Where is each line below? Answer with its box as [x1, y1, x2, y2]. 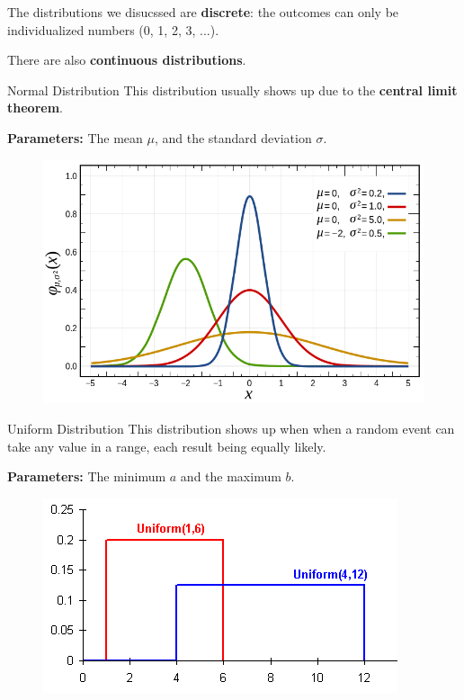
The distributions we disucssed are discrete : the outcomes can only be [7, 3, 399, 21]
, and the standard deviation [154, 128, 312, 147]
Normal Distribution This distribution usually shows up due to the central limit [7, 80, 458, 99]
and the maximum [180, 467, 281, 486]
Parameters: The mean [7, 128, 143, 147]
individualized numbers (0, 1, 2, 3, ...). [7, 20, 219, 39]
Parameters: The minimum [7, 467, 166, 486]
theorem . [7, 98, 63, 117]
